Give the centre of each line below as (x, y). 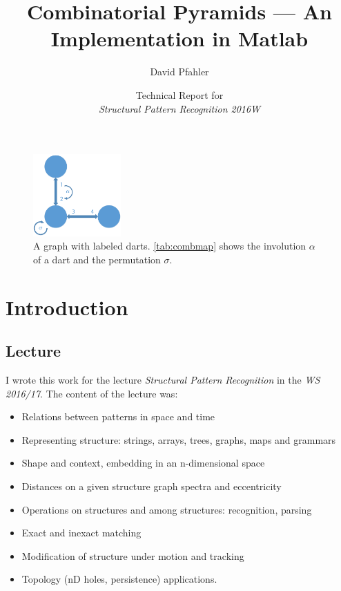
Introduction (67, 307)
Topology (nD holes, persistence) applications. (119, 579)
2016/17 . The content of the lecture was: (92, 393)
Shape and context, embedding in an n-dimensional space (143, 463)
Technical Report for (179, 94)
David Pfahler (179, 72)
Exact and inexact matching (81, 533)
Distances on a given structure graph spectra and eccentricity (152, 486)
